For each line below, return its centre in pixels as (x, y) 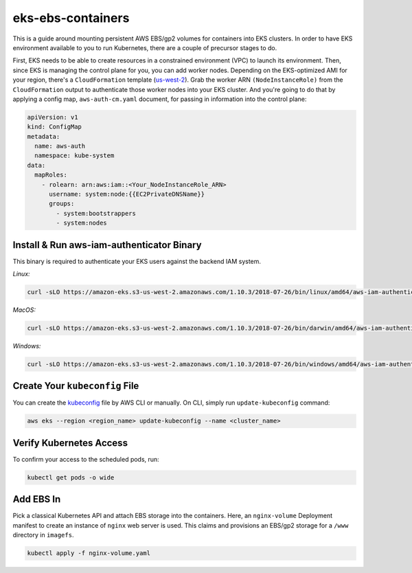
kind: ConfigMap (55, 127)
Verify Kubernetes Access (70, 443)
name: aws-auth (60, 146)
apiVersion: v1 (53, 117)
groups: (62, 204)
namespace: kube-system (75, 156)
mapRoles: (51, 175)
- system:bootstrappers (96, 213)
